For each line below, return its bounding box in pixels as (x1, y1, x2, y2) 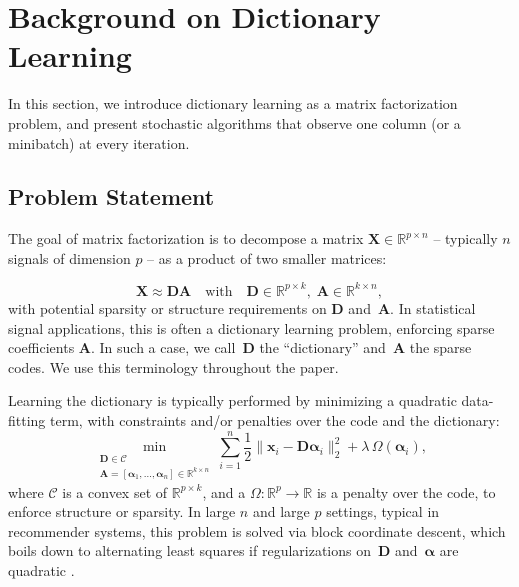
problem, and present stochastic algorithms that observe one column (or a (8, 112, 461, 133)
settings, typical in (326, 501, 440, 522)
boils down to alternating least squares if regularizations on (8, 540, 372, 561)
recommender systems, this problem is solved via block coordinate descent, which (8, 520, 506, 541)
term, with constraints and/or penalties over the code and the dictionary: (50, 409, 500, 430)
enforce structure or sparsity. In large (8, 501, 236, 522)
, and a (202, 481, 246, 502)
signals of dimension (8, 247, 131, 268)
